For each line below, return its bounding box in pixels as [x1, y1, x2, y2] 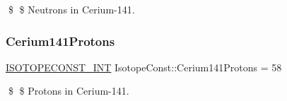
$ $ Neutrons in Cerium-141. [8, 2, 135, 16]
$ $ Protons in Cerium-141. [8, 83, 129, 98]
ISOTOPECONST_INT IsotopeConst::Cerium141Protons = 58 [6, 59, 282, 74]
